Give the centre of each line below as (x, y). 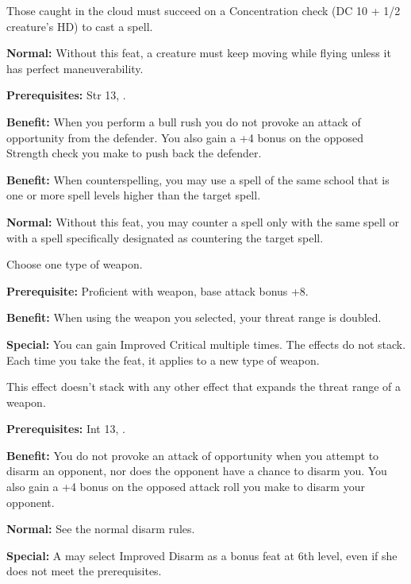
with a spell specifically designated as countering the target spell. (165, 237)
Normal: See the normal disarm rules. (101, 529)
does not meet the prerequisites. (84, 571)
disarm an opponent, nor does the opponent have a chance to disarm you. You (197, 471)
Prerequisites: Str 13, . (66, 95)
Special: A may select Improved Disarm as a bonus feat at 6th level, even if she (202, 555)
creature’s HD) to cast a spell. (80, 26)
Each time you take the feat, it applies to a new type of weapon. (163, 360)
